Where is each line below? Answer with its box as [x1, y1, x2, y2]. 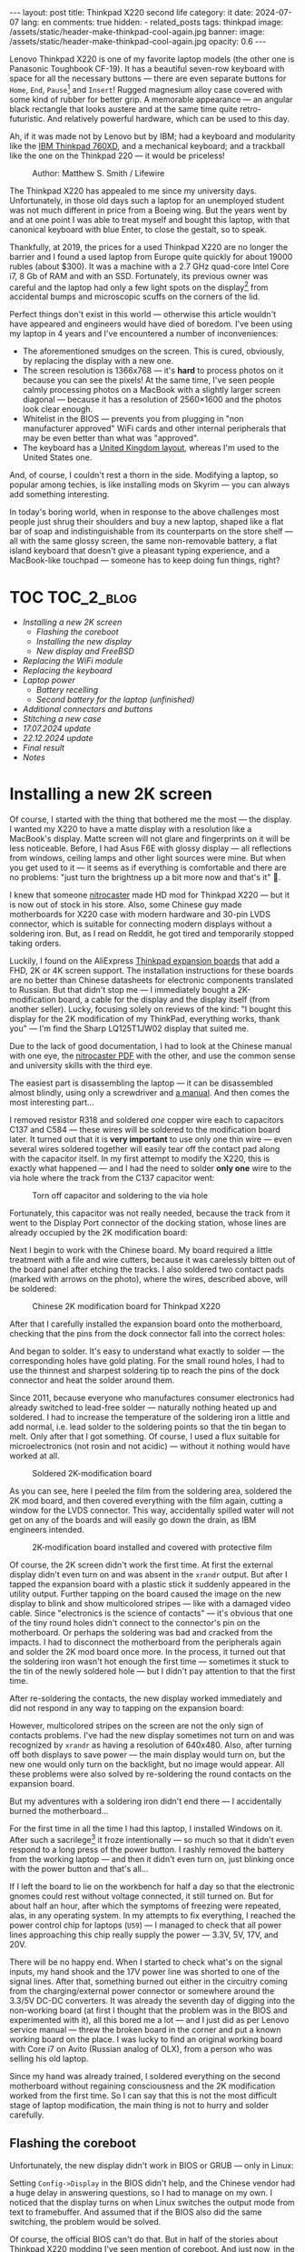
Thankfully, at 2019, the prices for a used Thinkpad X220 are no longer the [9, 241, 289, 252]
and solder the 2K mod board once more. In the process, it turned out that [9, 1646, 286, 1657]
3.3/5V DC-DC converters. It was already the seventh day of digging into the [9, 1995, 295, 2006]
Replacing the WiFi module [22, 656, 124, 666]
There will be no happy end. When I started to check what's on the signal [9, 1957, 283, 1967]
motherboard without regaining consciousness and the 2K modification [9, 2080, 276, 2091]
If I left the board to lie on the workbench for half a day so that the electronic [9, 1880, 295, 1892]
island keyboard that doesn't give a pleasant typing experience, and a [9, 545, 271, 556]
